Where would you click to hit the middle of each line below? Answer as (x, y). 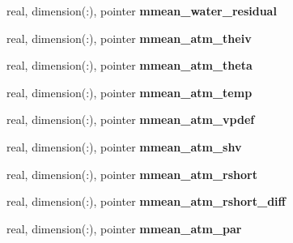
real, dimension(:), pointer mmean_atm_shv (124, 146)
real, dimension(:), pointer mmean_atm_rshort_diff (146, 201)
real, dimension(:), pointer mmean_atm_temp (130, 92)
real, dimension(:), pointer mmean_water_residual (142, 11)
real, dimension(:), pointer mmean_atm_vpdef (131, 119)
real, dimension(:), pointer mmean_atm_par (124, 228)
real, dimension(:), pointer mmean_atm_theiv (129, 38)
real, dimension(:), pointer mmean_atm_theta (130, 65)
